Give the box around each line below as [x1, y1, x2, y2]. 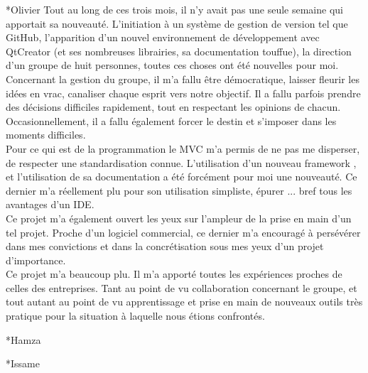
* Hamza [6, 332, 41, 347]
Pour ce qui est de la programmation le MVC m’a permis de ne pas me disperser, [6, 141, 360, 156]
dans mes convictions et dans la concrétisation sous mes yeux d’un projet [6, 239, 324, 254]
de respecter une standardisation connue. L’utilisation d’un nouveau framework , [6, 155, 357, 170]
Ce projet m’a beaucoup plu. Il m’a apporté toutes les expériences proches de [6, 266, 342, 281]
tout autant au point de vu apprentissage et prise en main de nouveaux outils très [6, 294, 363, 309]
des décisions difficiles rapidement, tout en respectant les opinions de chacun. [6, 99, 341, 114]
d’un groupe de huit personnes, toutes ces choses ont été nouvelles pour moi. [6, 58, 339, 72]
